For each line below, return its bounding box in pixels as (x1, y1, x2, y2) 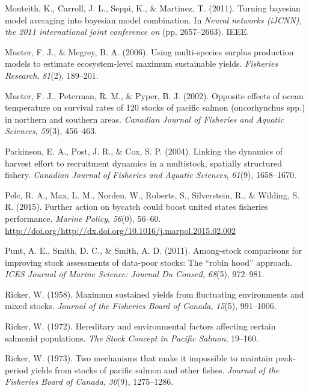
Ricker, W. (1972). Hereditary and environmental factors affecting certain (5, 320, 276, 332)
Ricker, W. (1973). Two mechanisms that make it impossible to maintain (5, 352, 273, 364)
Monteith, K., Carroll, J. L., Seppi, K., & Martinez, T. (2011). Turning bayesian (5, 2, 301, 14)
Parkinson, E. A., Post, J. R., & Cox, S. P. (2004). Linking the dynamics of (5, 144, 283, 157)
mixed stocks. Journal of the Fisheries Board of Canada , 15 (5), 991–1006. (5, 299, 277, 312)
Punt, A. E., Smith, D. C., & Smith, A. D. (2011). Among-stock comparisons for (5, 244, 302, 257)
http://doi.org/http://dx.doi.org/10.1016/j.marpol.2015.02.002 (5, 224, 236, 236)
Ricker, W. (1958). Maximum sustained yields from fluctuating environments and (5, 287, 304, 300)
